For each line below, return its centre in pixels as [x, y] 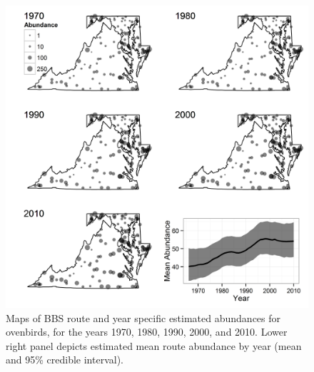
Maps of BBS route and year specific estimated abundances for [143, 317]
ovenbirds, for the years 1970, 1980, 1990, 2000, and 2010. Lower [147, 332]
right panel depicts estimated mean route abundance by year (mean [154, 345]
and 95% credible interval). [65, 360]
